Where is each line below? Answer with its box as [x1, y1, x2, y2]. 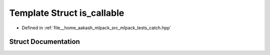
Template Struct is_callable [9, 7, 124, 18]
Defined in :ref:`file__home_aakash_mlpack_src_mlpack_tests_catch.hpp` [21, 25, 171, 31]
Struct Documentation [9, 38, 80, 46]
